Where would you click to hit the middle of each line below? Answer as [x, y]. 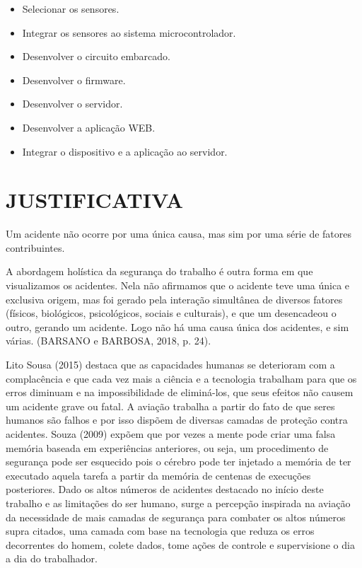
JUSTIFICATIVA [94, 200]
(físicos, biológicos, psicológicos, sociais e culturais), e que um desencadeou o [171, 313]
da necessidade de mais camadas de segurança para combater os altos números [176, 517]
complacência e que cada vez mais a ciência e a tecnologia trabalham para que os [181, 378]
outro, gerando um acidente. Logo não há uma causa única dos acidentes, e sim [177, 326]
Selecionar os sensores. [71, 8]
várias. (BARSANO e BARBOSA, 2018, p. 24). [109, 341]
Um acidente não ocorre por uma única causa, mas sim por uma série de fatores [179, 234]
